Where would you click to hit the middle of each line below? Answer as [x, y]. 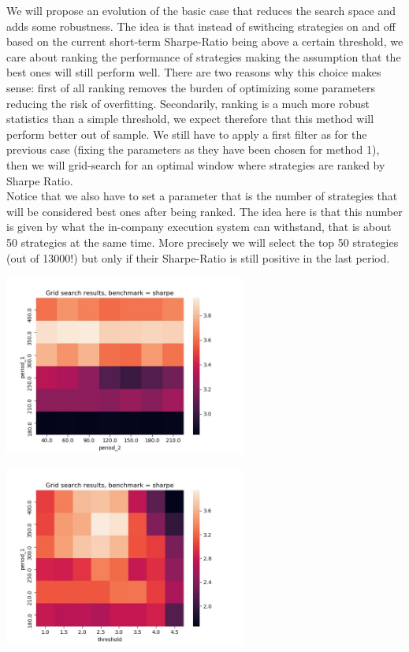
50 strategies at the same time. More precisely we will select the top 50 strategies [203, 242]
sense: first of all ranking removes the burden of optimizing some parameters [191, 87]
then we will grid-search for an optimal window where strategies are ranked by [196, 164]
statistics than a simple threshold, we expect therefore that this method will [190, 119]
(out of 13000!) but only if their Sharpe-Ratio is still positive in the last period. [198, 257]
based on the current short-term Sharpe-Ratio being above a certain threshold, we [205, 41]
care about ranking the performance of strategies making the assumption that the [204, 56]
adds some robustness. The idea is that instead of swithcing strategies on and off [201, 26]
